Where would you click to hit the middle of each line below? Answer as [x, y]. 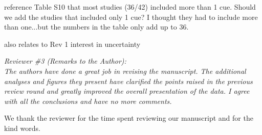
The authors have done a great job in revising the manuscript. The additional [125, 71]
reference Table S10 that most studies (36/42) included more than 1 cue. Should [130, 7]
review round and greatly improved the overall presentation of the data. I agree [127, 91]
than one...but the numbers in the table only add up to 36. [96, 27]
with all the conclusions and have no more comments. [88, 101]
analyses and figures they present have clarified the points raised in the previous [128, 81]
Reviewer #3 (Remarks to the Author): [65, 61]
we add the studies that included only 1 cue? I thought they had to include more [131, 17]
